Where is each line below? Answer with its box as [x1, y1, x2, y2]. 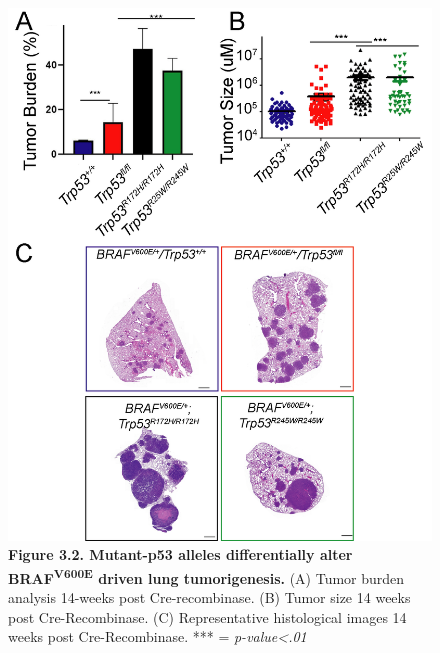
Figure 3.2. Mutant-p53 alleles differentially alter [8, 544, 353, 565]
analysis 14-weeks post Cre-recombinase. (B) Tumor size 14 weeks [8, 587, 411, 608]
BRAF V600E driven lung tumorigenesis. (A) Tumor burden [8, 564, 405, 588]
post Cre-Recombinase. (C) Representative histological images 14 [8, 606, 407, 627]
